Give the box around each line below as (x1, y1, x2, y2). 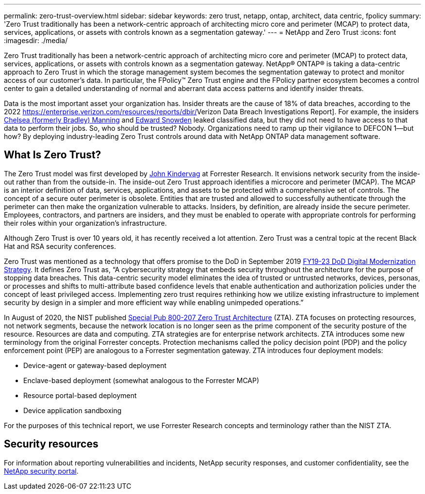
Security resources (4, 438, 98, 450)
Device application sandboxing (23, 406, 122, 415)
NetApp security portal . (4, 466, 79, 475)
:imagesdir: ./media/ (4, 36, 68, 45)
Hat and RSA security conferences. (4, 242, 116, 250)
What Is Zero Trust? (4, 149, 101, 161)
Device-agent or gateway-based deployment (23, 361, 167, 370)
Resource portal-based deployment (23, 391, 137, 400)
